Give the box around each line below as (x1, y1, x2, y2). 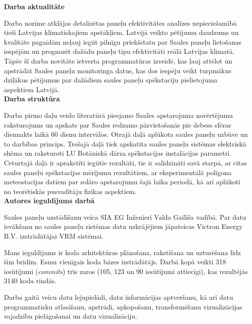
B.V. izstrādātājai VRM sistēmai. (4, 231, 104, 241)
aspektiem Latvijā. (4, 84, 59, 94)
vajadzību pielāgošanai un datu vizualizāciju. (4, 311, 137, 321)
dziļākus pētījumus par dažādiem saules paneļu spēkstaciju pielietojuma (4, 75, 218, 85)
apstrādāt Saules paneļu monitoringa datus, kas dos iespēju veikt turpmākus (4, 65, 232, 75)
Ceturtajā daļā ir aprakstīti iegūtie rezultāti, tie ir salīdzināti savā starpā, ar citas (4, 157, 247, 167)
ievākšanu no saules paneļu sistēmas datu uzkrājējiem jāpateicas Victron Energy (4, 221, 243, 231)
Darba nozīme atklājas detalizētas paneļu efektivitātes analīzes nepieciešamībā (4, 17, 237, 28)
